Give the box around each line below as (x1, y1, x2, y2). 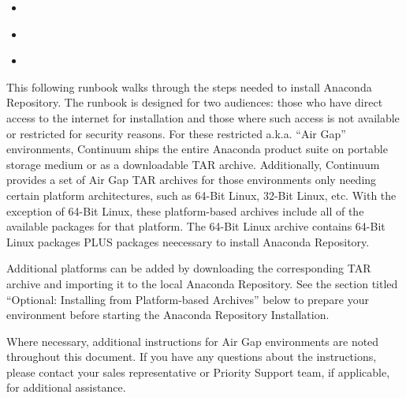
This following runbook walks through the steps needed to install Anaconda (6, 78, 372, 95)
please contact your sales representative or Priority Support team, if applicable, (6, 363, 390, 380)
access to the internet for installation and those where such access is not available (6, 109, 400, 126)
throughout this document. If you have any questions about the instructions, (6, 348, 377, 365)
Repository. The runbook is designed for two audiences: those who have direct (6, 94, 383, 111)
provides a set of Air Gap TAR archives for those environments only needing (6, 171, 377, 188)
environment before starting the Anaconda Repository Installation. (6, 306, 330, 323)
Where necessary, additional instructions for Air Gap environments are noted (6, 332, 379, 349)
